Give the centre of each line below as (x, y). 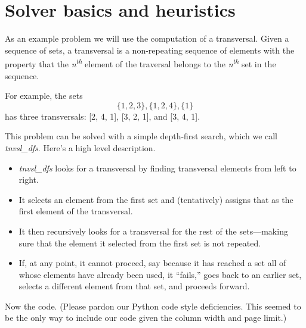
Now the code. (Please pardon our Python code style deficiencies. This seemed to (153, 306)
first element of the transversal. (76, 211)
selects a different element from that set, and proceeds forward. (134, 286)
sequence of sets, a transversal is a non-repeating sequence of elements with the (150, 50)
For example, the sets (44, 96)
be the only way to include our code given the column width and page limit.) (146, 318)
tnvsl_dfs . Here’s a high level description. (80, 147)
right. (29, 179)
